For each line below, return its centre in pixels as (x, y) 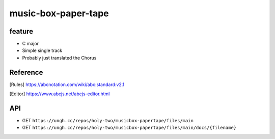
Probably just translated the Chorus (59, 58)
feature (21, 31)
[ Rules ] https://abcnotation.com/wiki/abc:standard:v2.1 (67, 85)
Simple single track (42, 50)
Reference (26, 72)
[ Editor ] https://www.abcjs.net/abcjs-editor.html (60, 94)
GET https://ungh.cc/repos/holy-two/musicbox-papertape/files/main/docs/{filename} (129, 128)
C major (31, 44)
